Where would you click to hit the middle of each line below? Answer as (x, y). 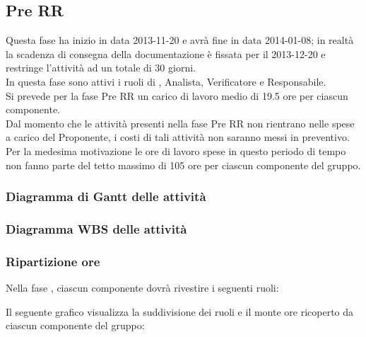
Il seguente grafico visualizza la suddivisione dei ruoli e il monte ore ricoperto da (180, 311)
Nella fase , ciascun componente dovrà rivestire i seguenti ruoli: (142, 288)
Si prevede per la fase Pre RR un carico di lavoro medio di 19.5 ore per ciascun (177, 95)
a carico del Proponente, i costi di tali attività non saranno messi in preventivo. (178, 137)
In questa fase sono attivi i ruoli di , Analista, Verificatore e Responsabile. (166, 81)
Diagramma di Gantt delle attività (106, 196)
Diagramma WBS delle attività (96, 228)
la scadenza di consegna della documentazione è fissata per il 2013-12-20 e (166, 53)
